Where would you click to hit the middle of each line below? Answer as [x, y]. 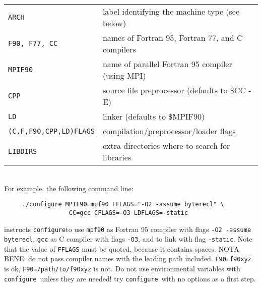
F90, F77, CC [33, 43]
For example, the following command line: [69, 188]
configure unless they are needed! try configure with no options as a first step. [130, 278]
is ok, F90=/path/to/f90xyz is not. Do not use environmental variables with [122, 269]
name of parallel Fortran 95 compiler [167, 64]
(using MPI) [124, 75]
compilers [119, 49]
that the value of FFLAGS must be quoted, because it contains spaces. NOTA [122, 248]
